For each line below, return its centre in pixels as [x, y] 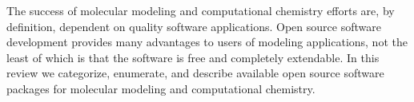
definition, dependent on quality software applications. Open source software [194, 26]
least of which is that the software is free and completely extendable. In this [193, 57]
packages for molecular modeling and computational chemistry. [161, 88]
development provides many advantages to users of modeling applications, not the [207, 42]
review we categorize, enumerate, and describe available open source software [195, 73]
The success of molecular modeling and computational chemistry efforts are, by [201, 10]
